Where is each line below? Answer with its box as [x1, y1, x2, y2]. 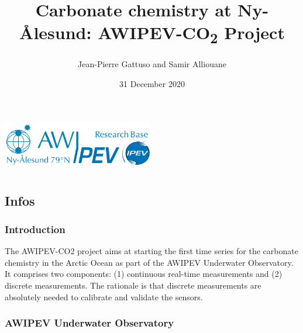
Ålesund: [19, 20, 92, 44]
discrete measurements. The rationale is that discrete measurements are [5, 279, 261, 292]
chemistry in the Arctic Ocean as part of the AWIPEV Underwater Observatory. [5, 256, 294, 268]
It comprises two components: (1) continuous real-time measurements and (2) [5, 268, 283, 280]
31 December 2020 [119, 77, 185, 89]
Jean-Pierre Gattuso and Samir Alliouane [78, 58, 226, 70]
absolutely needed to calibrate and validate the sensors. [5, 290, 203, 303]
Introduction [5, 221, 66, 236]
